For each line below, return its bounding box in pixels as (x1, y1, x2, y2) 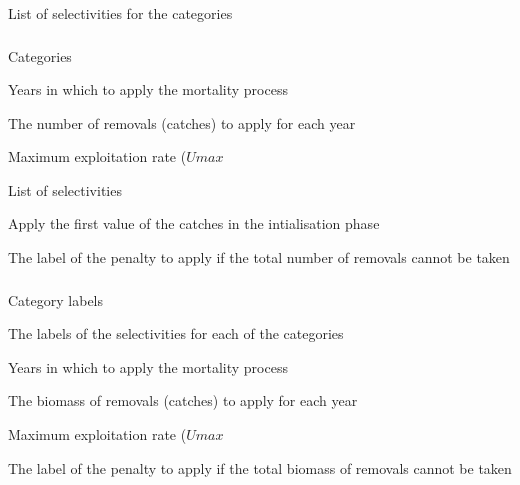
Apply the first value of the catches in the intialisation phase (8, 213, 380, 234)
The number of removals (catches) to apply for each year (8, 112, 356, 133)
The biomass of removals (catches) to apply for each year (8, 390, 358, 411)
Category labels (8, 289, 104, 310)
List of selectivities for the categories (8, 3, 233, 23)
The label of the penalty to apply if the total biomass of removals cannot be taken (8, 457, 512, 478)
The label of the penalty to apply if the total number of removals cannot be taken (8, 247, 510, 268)
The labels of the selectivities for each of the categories (8, 323, 344, 344)
